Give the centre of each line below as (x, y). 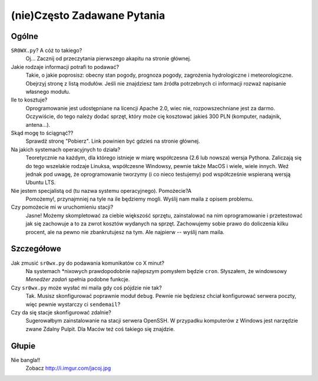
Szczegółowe (36, 249)
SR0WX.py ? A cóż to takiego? (47, 51)
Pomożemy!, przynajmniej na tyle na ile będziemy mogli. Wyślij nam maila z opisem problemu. (140, 199)
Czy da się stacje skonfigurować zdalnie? (61, 312)
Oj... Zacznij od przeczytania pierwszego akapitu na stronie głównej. (108, 58)
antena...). (38, 124)
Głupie (23, 346)
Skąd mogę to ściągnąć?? (42, 133)
